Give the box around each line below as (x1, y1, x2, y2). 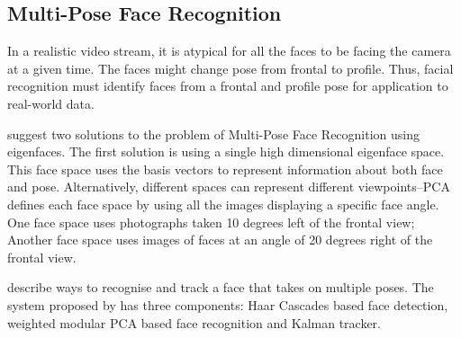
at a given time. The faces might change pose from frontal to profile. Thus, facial (7, 58, 454, 77)
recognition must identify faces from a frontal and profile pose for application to (7, 76, 448, 95)
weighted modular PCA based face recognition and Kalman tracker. (7, 313, 381, 332)
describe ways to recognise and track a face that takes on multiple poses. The (7, 278, 434, 297)
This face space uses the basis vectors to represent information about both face (7, 159, 443, 178)
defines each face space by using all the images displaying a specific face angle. (7, 194, 439, 213)
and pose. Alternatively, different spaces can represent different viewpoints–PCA (7, 177, 450, 196)
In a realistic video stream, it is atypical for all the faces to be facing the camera (7, 41, 451, 60)
